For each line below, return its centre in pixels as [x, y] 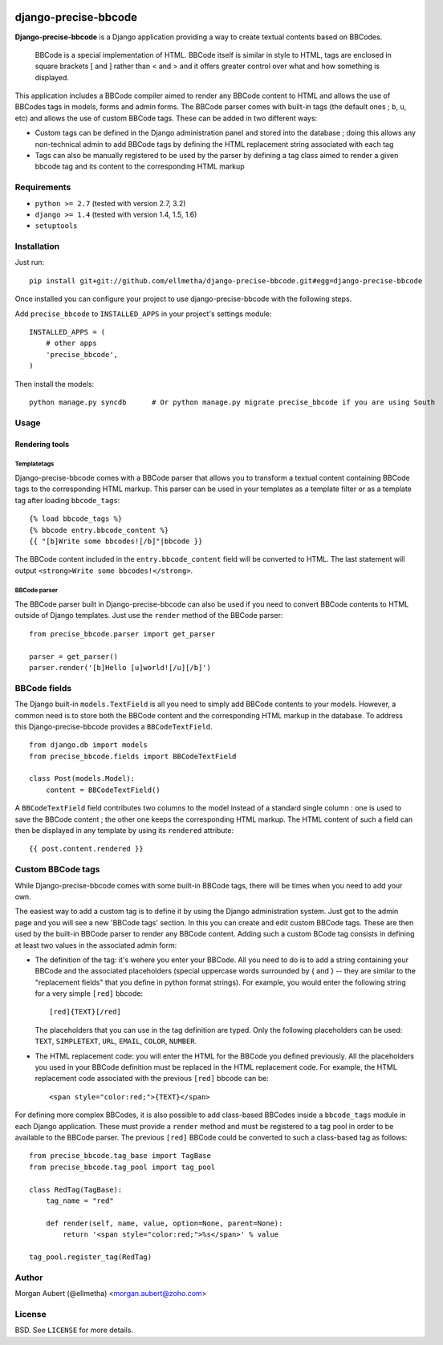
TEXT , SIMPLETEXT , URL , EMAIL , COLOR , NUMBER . [116, 1041]
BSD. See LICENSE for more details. [74, 1330]
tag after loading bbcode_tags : [67, 500]
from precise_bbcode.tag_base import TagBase [120, 1156]
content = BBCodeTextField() [103, 790]
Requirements [43, 187]
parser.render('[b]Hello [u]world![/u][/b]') [120, 667]
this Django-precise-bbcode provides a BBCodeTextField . [114, 726]
